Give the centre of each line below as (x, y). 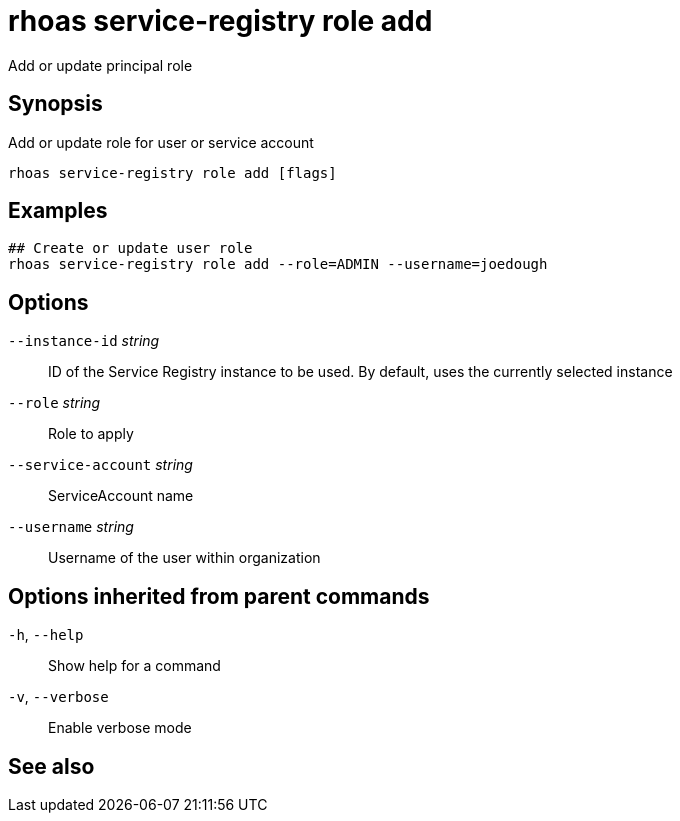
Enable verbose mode (120, 728)
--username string (71, 527)
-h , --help (46, 635)
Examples (58, 211)
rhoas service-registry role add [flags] (172, 172)
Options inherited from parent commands (219, 596)
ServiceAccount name (121, 496)
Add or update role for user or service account (161, 142)
